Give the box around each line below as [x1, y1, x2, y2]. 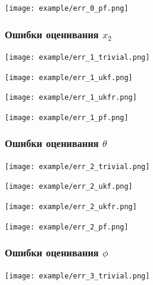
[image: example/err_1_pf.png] [5, 113, 129, 122]
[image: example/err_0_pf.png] [5, 4, 129, 13]
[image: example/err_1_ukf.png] [5, 73, 133, 82]
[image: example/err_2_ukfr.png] [5, 203, 137, 212]
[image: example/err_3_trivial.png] [5, 271, 150, 280]
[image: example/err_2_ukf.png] [5, 182, 133, 191]
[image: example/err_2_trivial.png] [5, 162, 150, 171]
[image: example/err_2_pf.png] [5, 222, 129, 231]
